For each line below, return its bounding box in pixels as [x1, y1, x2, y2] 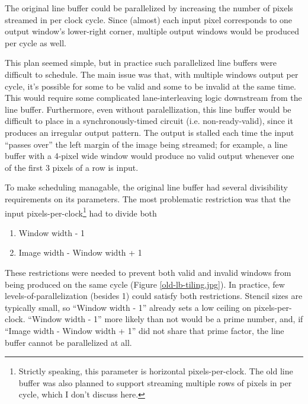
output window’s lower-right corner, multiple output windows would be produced [5, 25, 300, 37]
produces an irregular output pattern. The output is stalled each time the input [5, 126, 294, 138]
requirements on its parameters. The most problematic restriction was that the [5, 192, 291, 205]
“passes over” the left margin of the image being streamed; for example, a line [5, 138, 288, 150]
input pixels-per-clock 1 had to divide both [5, 205, 157, 219]
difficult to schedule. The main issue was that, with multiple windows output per [5, 68, 299, 80]
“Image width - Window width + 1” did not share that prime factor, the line [5, 324, 284, 336]
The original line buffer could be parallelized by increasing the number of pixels [5, 2, 293, 14]
